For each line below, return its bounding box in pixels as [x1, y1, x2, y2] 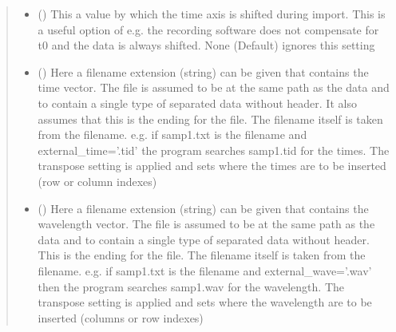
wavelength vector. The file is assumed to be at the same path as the [38, 215, 375, 232]
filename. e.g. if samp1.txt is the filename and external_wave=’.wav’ [38, 262, 372, 279]
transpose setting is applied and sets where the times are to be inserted [38, 157, 386, 174]
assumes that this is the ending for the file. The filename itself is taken [38, 110, 383, 127]
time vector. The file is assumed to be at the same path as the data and [38, 79, 390, 96]
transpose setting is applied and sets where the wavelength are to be [38, 294, 372, 310]
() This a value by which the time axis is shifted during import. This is [38, 6, 386, 22]
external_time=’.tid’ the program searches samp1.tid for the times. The [38, 141, 390, 158]
